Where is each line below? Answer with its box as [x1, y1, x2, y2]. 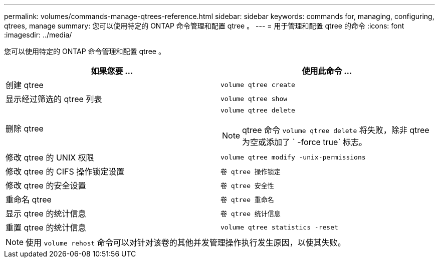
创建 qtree [6, 80, 44, 90]
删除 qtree [6, 123, 44, 133]
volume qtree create [221, 80, 295, 88]
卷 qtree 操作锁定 [221, 167, 281, 175]
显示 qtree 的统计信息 [6, 208, 86, 218]
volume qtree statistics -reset [221, 223, 338, 231]
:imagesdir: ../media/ [4, 30, 72, 39]
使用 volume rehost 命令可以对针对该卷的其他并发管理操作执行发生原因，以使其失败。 [26, 237, 346, 247]
